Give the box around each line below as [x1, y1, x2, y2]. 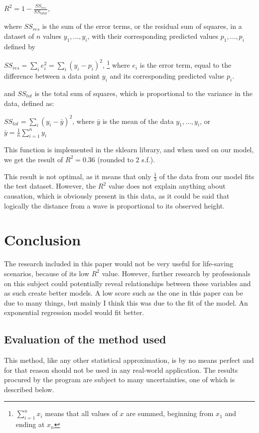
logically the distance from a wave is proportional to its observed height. [4, 200, 225, 211]
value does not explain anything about [108, 181, 226, 191]
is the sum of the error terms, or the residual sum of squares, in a [42, 21, 242, 31]
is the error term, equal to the [139, 60, 232, 70]
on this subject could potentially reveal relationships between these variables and [4, 278, 251, 288]
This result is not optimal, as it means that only [4, 171, 151, 181]
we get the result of [4, 154, 63, 164]
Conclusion [4, 229, 81, 250]
